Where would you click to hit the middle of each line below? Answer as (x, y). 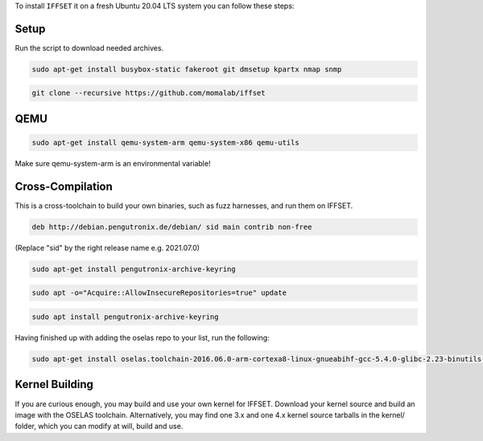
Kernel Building (54, 384)
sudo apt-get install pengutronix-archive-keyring (134, 269)
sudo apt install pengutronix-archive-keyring (125, 317)
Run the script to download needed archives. (89, 47)
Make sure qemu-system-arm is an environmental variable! (113, 164)
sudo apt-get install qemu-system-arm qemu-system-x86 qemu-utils (165, 143)
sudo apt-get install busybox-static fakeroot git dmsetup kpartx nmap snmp (187, 69)
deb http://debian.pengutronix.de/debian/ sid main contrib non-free (172, 227)
